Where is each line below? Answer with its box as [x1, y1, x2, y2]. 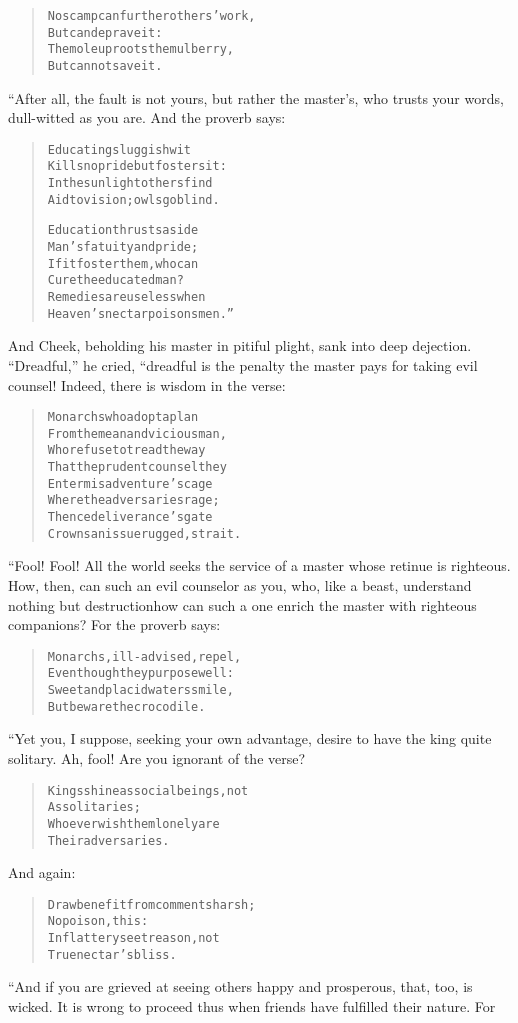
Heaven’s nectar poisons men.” [47, 306, 234, 321]
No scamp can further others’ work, [47, 9, 256, 23]
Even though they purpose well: [47, 666, 234, 681]
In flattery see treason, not [47, 931, 220, 946]
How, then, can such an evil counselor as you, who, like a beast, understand [8, 575, 472, 595]
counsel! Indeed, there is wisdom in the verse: [8, 374, 286, 395]
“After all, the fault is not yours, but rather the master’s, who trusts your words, [8, 87, 504, 108]
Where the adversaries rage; [47, 493, 220, 508]
